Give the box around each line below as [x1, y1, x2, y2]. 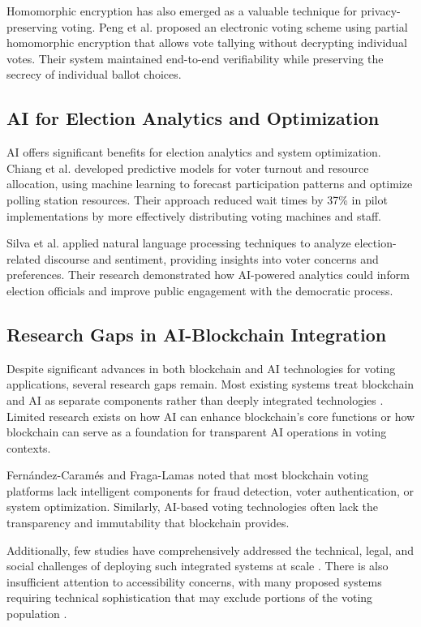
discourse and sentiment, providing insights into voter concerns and [44, 250, 379, 267]
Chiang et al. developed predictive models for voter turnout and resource [6, 159, 369, 176]
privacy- [360, 2, 401, 19]
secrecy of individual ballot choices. [6, 66, 182, 83]
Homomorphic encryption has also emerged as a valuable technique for [6, 2, 358, 19]
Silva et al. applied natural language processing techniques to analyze [6, 234, 351, 251]
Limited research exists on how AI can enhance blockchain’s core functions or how [6, 407, 415, 424]
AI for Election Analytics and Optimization [6, 105, 380, 131]
